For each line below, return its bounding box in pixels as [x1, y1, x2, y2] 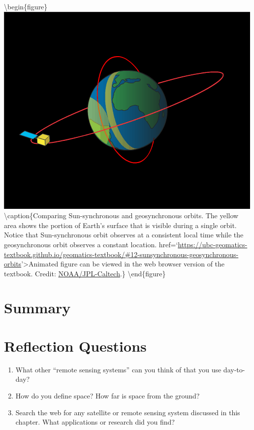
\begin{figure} [4, 1, 48, 11]
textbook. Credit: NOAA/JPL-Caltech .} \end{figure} [4, 268, 166, 278]
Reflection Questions [4, 335, 147, 356]
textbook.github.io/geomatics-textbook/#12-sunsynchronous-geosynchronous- [4, 249, 239, 259]
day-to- [223, 364, 245, 374]
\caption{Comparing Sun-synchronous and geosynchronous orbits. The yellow [4, 210, 239, 221]
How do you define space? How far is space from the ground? [15, 391, 200, 401]
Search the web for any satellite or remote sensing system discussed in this [15, 407, 240, 417]
